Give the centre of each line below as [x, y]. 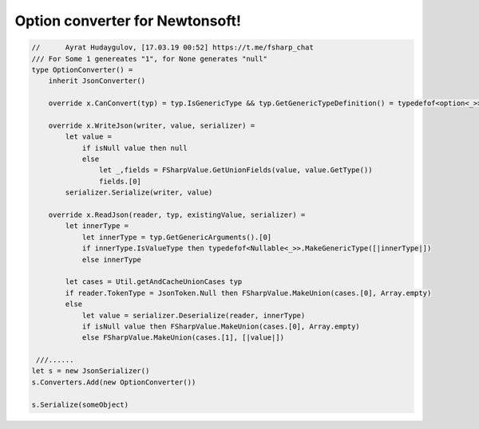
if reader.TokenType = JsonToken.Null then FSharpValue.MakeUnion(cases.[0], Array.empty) [248, 293]
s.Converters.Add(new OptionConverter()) [114, 382]
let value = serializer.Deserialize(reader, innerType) [194, 315]
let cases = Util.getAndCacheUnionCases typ [154, 282]
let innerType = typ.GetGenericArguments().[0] [177, 237]
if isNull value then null [135, 148]
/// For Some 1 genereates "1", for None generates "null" [149, 59]
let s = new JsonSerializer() [91, 371]
